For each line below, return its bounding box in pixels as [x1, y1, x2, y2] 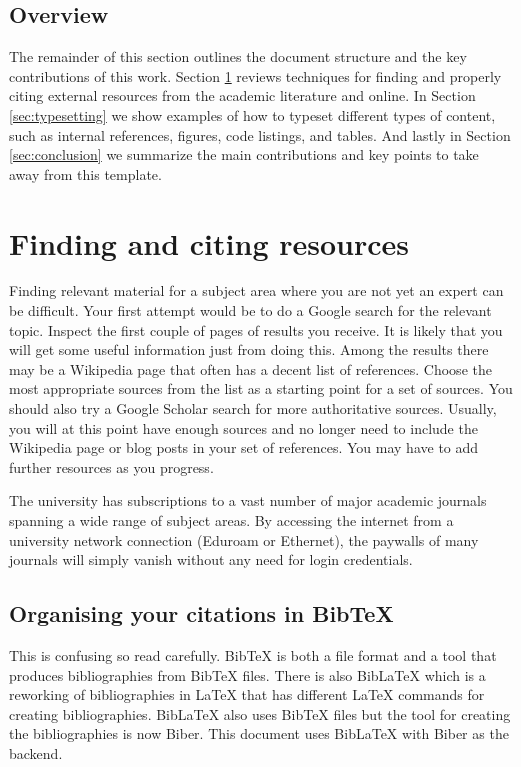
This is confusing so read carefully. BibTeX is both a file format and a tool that [9, 645, 497, 665]
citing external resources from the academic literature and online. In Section [9, 85, 476, 106]
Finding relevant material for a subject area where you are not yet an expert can [9, 280, 504, 301]
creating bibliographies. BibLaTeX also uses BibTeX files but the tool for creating [9, 703, 511, 724]
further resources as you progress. [9, 456, 214, 477]
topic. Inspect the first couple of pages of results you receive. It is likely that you [9, 319, 503, 340]
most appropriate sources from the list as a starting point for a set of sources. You [9, 378, 513, 399]
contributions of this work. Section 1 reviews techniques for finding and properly [9, 65, 502, 86]
